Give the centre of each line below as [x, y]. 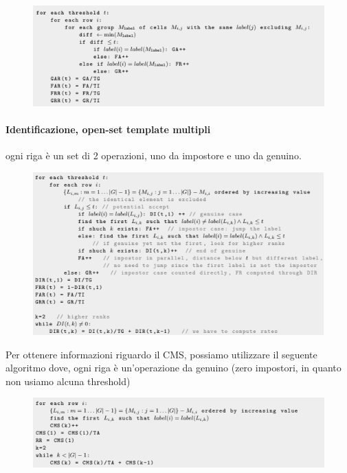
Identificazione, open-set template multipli [108, 129]
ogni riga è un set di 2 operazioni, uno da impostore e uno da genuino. [154, 155]
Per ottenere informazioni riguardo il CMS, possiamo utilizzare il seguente [161, 354]
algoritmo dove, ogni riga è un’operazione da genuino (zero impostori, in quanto [173, 368]
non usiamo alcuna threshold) [68, 381]
